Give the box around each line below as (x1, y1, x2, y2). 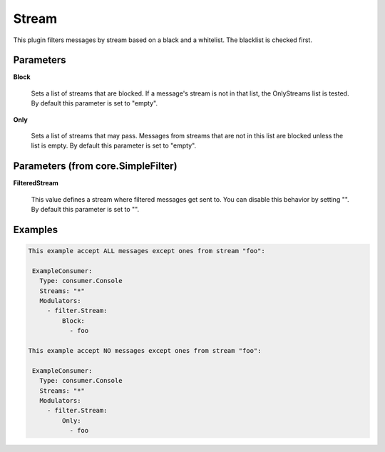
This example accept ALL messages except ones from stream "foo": (28, 247, 265, 255)
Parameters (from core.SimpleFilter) (13, 160, 178, 173)
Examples (13, 223, 58, 235)
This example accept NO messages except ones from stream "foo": (28, 346, 262, 354)
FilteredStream (13, 179, 58, 188)
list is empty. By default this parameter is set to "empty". (31, 141, 196, 150)
